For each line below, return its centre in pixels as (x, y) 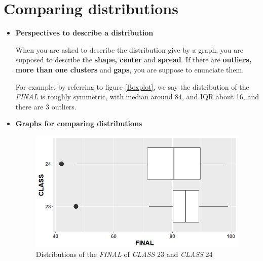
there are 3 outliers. (46, 106)
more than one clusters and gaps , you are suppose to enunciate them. (130, 69)
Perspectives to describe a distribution (84, 33)
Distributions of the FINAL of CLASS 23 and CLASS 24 (124, 254)
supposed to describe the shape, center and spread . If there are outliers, (134, 60)
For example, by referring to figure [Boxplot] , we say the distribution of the (132, 86)
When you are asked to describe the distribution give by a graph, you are (129, 49)
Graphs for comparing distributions (79, 123)
